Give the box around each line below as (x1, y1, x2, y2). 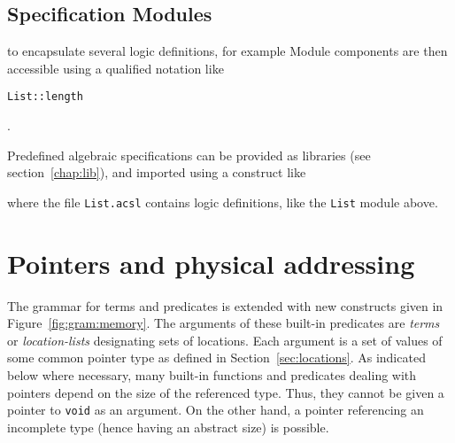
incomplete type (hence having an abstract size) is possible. (7, 417, 329, 436)
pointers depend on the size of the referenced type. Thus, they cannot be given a (7, 383, 444, 401)
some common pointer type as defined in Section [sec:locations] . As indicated (7, 348, 426, 367)
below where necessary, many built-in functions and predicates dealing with (7, 365, 417, 384)
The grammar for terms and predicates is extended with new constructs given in (7, 296, 443, 315)
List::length (7, 90, 83, 104)
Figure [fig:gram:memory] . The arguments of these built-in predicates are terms (7, 314, 440, 332)
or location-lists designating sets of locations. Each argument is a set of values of (7, 330, 443, 349)
